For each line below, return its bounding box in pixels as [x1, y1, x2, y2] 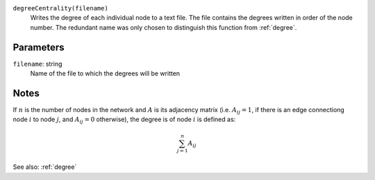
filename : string [12, 60, 62, 68]
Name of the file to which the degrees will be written [30, 69, 181, 78]
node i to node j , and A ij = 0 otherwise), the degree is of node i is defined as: [12, 115, 236, 125]
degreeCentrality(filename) [12, 4, 109, 12]
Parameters [12, 42, 65, 53]
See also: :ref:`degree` [12, 163, 77, 171]
